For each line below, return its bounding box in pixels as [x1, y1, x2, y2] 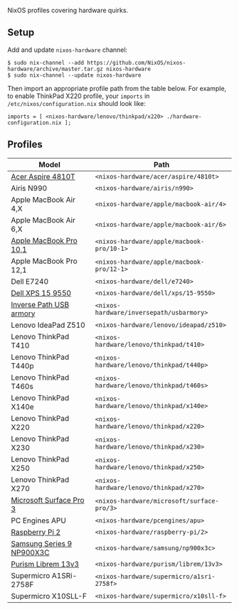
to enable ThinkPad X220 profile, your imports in [7, 92, 150, 100]
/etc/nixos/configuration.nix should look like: [7, 99, 146, 107]
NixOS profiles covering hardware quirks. [7, 6, 129, 14]
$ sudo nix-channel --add [7, 59, 84, 66]
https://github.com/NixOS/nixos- [86, 59, 186, 66]
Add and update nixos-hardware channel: [7, 46, 128, 54]
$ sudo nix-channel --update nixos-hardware [7, 71, 142, 79]
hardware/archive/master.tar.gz [7, 65, 103, 73]
